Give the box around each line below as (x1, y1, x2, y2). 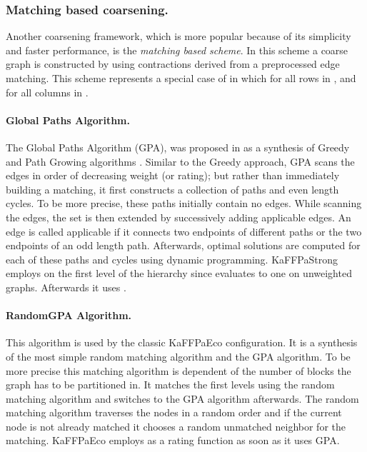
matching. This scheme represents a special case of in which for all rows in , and (6, 71, 356, 85)
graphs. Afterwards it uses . (6, 279, 126, 294)
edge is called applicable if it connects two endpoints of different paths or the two (6, 224, 362, 238)
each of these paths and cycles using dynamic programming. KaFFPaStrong (6, 251, 338, 266)
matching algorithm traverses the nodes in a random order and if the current (6, 405, 342, 420)
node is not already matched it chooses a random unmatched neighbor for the (6, 418, 346, 433)
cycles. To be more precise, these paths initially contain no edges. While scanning (6, 196, 362, 211)
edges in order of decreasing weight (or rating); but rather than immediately (6, 168, 340, 183)
